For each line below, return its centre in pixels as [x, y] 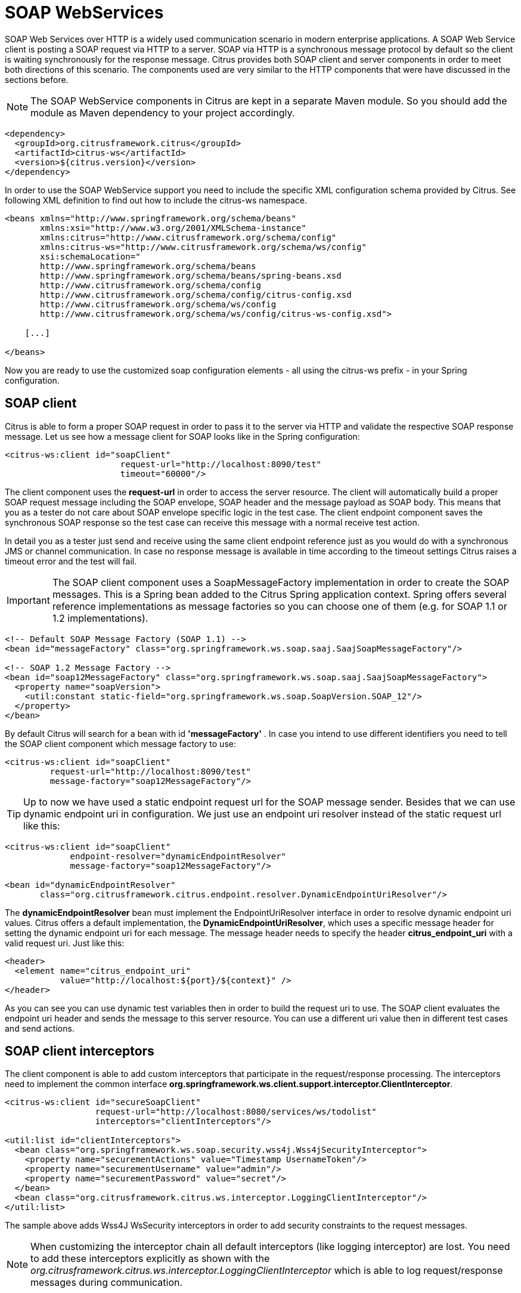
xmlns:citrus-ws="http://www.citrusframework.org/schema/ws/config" [203, 247]
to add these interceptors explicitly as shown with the [150, 1259]
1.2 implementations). [100, 618]
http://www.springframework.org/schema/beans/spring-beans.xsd [191, 275]
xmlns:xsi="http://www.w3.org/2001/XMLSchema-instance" [173, 228]
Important [28, 600]
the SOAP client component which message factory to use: [120, 743]
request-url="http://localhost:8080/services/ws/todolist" [236, 1112]
